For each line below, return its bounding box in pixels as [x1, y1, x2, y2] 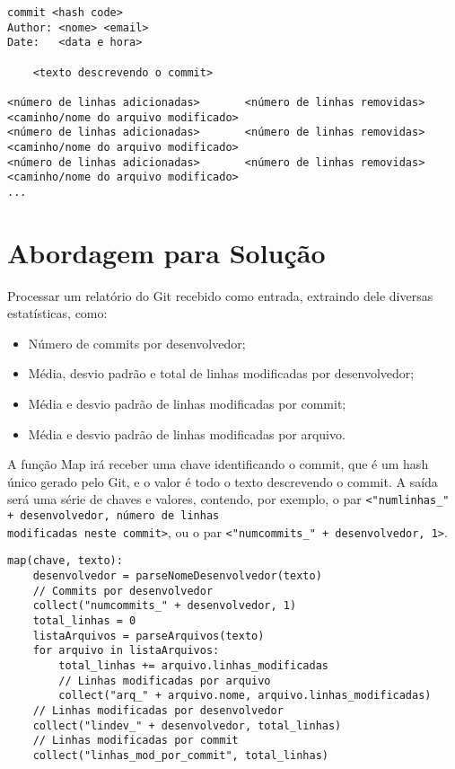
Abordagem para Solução [7, 234, 326, 270]
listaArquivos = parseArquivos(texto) [32, 629, 265, 642]
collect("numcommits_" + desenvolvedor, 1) [32, 599, 297, 613]
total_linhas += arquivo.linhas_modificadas [58, 659, 328, 672]
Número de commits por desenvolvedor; [28, 333, 246, 352]
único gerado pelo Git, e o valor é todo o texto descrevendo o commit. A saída [7, 472, 438, 491]
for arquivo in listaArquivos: [32, 644, 220, 658]
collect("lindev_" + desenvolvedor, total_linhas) [32, 719, 342, 732]
